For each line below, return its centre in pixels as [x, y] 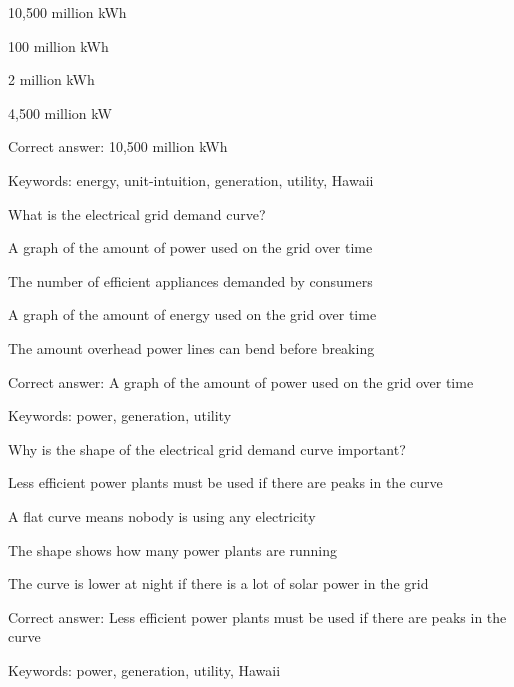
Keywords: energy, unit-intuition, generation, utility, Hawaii [191, 179]
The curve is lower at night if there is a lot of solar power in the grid [218, 583]
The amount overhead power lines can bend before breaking [191, 347]
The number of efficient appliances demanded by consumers [190, 280]
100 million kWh [58, 45]
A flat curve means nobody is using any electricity [162, 515]
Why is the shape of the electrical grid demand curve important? [207, 448]
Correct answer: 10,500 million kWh [118, 146]
